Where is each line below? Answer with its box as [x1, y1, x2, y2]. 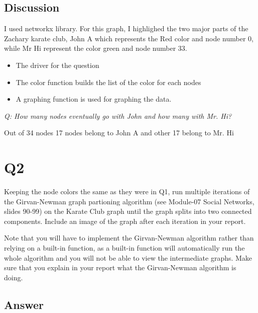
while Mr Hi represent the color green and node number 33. [4, 43, 187, 53]
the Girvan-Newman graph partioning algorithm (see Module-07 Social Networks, [4, 196, 254, 206]
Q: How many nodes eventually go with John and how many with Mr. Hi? [4, 110, 232, 121]
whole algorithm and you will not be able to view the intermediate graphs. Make [4, 252, 252, 263]
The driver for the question [16, 59, 99, 70]
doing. [4, 272, 23, 282]
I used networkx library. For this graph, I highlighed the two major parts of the [4, 23, 248, 34]
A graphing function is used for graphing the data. [16, 94, 172, 104]
